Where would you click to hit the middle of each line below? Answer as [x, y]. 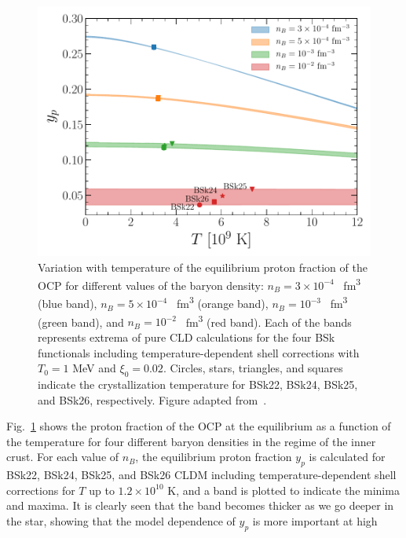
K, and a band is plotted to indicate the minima [283, 490]
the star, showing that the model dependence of [121, 520]
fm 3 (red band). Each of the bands [269, 320]
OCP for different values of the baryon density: [151, 285]
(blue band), [68, 304]
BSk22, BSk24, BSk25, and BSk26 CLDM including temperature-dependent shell [201, 475]
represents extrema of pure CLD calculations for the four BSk [187, 337]
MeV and [94, 368]
